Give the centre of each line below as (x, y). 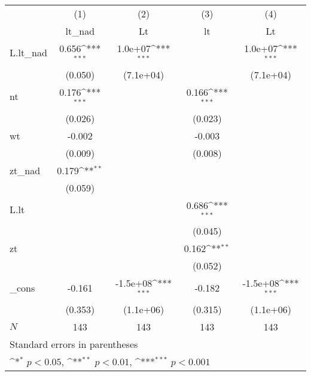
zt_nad (25, 170)
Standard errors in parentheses (74, 344)
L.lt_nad (28, 53)
